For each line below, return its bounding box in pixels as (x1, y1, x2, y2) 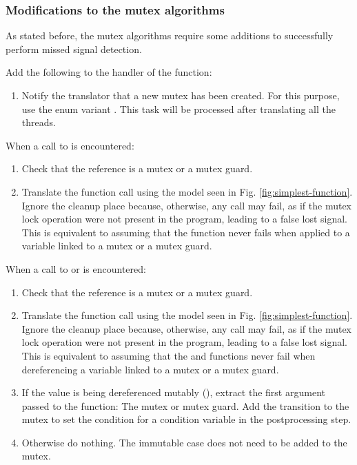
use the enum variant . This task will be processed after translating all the (21, 101, 336, 116)
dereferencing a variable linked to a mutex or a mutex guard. (21, 362, 279, 376)
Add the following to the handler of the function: (6, 65, 212, 79)
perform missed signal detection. (6, 41, 142, 56)
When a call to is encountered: (6, 138, 134, 152)
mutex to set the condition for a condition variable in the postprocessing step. (21, 412, 351, 426)
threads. (21, 115, 56, 130)
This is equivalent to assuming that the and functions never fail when (21, 348, 316, 362)
